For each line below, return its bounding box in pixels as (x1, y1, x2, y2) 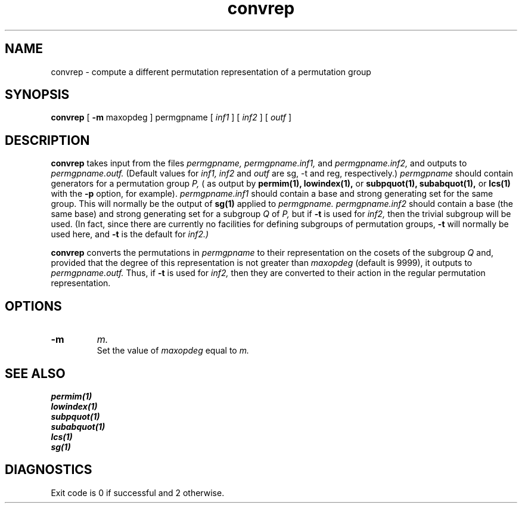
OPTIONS (5, 298, 62, 314)
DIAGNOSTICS (5, 462, 92, 478)
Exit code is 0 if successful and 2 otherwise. (51, 487, 225, 498)
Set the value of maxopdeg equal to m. (97, 345, 249, 356)
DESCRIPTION (5, 132, 90, 148)
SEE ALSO (5, 365, 66, 381)
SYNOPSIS (5, 87, 70, 103)
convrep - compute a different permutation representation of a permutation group (51, 66, 371, 77)
